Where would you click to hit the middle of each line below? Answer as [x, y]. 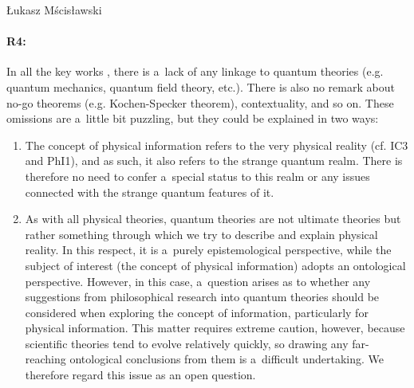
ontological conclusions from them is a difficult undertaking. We [227, 359]
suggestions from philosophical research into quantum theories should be [202, 297]
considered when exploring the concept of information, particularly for [197, 312]
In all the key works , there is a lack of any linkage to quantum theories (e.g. [195, 71]
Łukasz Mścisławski [54, 10]
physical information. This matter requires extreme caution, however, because [215, 328]
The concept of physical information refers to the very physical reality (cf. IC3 [217, 145]
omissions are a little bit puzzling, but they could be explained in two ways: [193, 118]
